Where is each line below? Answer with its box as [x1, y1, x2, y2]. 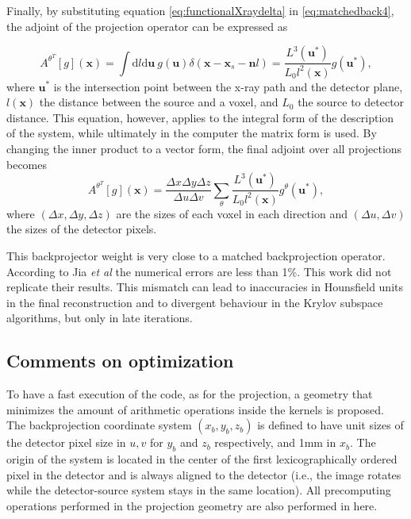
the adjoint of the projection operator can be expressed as [6, 17, 288, 34]
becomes [6, 156, 48, 172]
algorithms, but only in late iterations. [6, 309, 193, 326]
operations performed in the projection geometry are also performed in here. [6, 498, 378, 514]
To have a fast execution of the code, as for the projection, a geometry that [6, 386, 373, 402]
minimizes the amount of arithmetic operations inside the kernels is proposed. [6, 401, 384, 417]
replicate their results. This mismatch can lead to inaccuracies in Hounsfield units [6, 279, 404, 295]
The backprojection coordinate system [6, 417, 192, 433]
